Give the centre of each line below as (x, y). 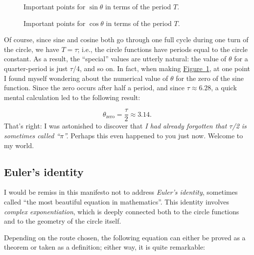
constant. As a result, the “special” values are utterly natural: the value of (115, 59)
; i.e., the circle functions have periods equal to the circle (162, 49)
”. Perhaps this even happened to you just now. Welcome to (153, 135)
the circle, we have (32, 49)
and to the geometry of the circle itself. (63, 221)
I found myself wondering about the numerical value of (86, 78)
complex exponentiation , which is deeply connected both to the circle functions (122, 211)
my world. (19, 145)
